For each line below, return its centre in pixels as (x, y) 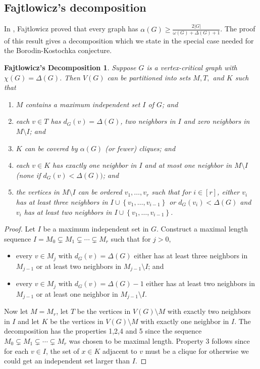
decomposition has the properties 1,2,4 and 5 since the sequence (103, 331)
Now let (16, 311)
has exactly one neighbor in (95, 165)
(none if (28, 175)
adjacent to (120, 351)
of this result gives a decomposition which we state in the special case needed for (129, 40)
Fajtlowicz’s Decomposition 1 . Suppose (70, 67)
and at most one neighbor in (188, 165)
